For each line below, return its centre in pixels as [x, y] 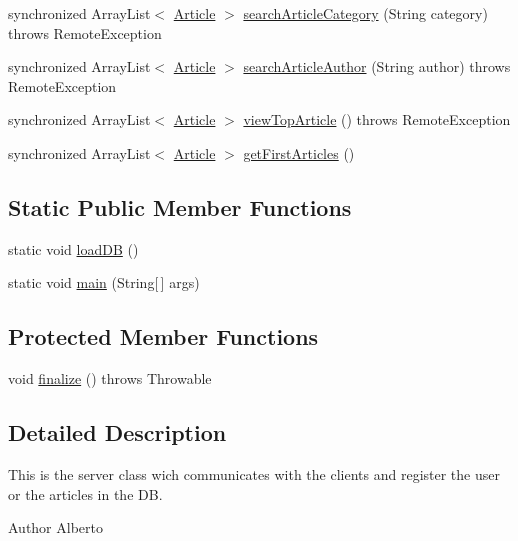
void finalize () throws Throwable [110, 378]
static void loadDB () [73, 248]
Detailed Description [117, 432]
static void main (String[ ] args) [104, 282]
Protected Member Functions [163, 336]
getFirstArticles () [299, 152]
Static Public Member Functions [180, 206]
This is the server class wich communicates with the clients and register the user [254, 473]
